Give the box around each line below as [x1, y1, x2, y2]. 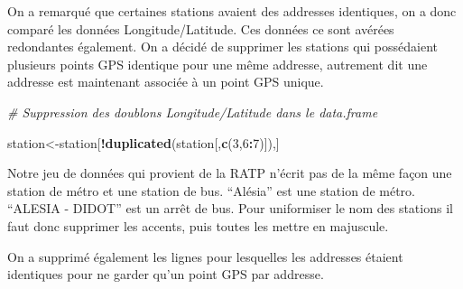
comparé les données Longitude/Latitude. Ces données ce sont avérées [7, 19, 394, 38]
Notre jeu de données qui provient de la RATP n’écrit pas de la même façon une [7, 163, 452, 182]
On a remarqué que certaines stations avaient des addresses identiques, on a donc [7, 2, 457, 20]
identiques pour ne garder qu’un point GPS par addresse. [7, 265, 324, 284]
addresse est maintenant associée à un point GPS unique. [7, 72, 324, 91]
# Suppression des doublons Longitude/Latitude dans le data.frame [7, 102, 378, 121]
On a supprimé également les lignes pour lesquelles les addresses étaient [7, 247, 403, 266]
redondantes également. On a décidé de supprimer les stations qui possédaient [7, 37, 439, 56]
